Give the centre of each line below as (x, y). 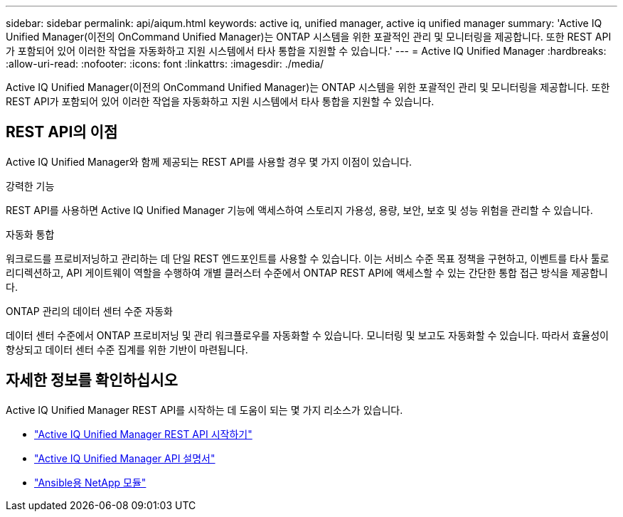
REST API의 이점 (62, 132)
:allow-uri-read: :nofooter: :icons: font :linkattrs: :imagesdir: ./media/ (165, 64)
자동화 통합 (30, 234)
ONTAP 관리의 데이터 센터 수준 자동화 (89, 311)
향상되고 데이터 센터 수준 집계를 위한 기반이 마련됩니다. (127, 349)
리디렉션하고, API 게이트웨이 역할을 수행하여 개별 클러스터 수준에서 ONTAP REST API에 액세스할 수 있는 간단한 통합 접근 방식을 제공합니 (307, 272)
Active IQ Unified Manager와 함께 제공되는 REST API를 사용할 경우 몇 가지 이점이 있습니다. (209, 161)
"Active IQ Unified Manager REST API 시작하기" (143, 434)
